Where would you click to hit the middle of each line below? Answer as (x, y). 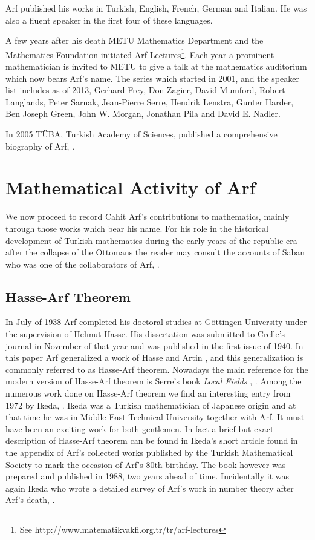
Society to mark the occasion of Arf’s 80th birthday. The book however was (146, 464)
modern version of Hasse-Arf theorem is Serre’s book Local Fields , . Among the (154, 381)
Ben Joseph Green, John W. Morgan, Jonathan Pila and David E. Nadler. (143, 114)
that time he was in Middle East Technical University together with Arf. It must (155, 417)
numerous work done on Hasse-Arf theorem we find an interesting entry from (148, 393)
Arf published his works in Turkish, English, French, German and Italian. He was (156, 8)
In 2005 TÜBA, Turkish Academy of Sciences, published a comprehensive (141, 134)
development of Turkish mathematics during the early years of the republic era (151, 240)
